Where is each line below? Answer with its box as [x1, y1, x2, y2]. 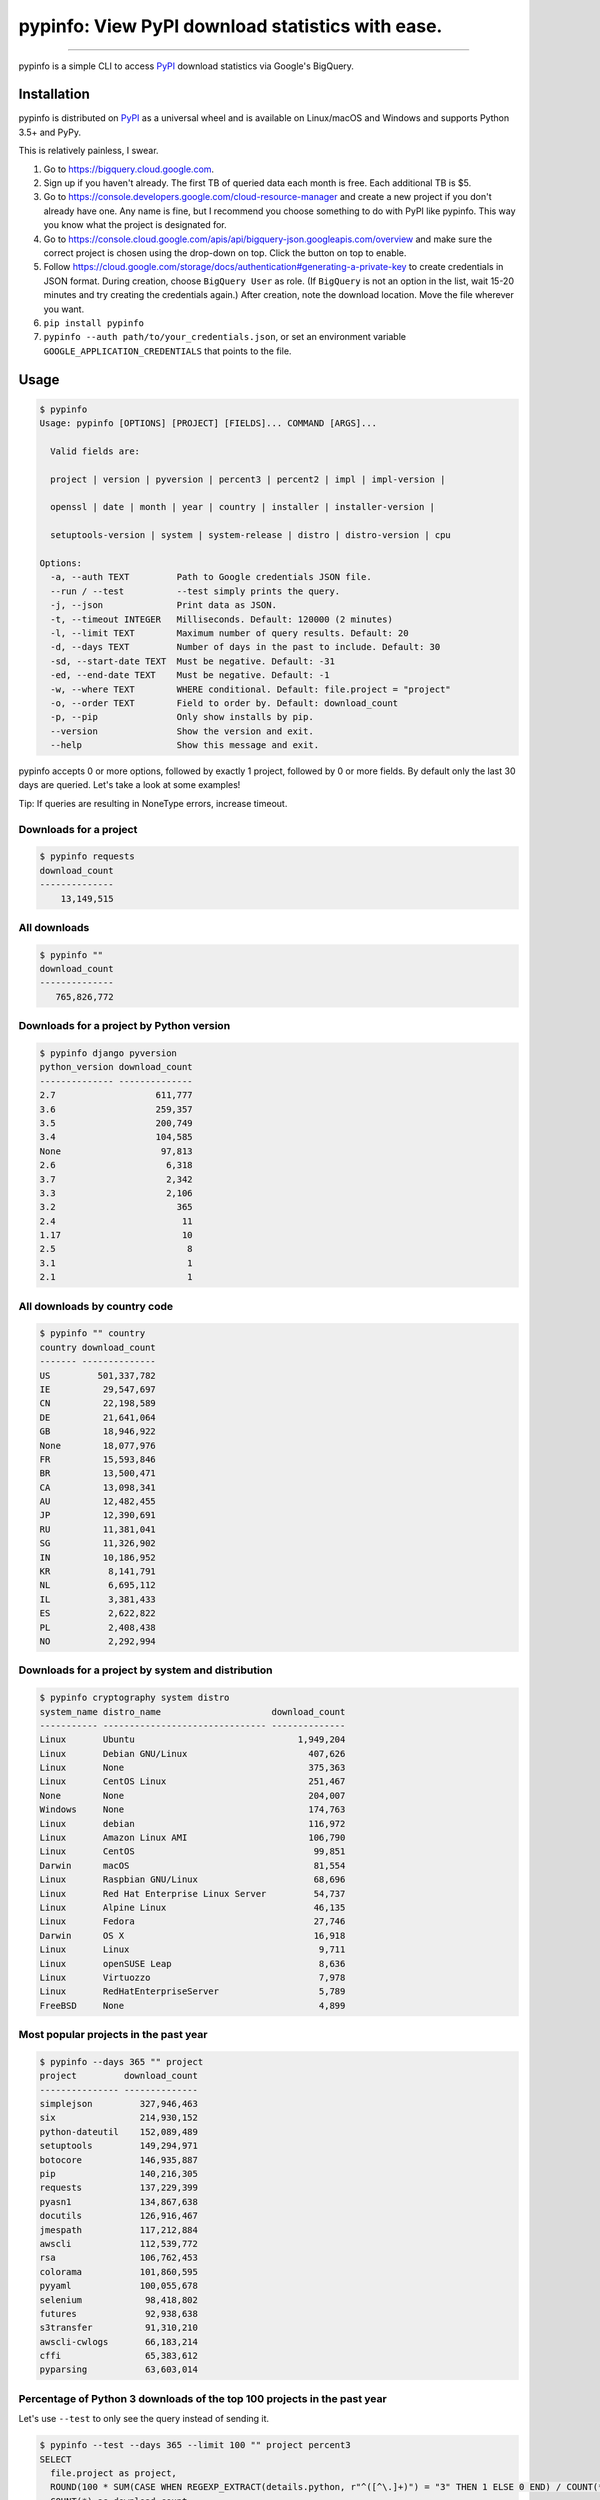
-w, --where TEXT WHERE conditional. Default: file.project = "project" [50, 683, 452, 695]
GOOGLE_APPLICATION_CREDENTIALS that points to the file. [43, 345, 292, 357]
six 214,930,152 [39, 2112, 199, 2124]
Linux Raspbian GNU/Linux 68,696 [39, 1874, 346, 1885]
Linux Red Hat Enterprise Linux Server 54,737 [39, 1888, 346, 1899]
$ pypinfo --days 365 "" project [39, 2056, 204, 2067]
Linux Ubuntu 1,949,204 [39, 1734, 346, 1745]
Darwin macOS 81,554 [39, 1860, 346, 1871]
